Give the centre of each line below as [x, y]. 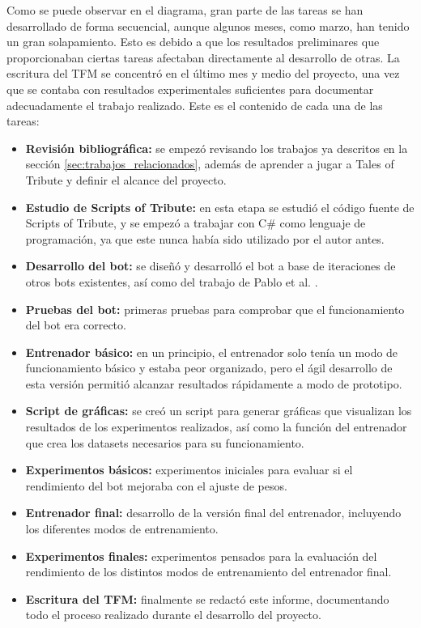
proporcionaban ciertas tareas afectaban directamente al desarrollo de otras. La [203, 57]
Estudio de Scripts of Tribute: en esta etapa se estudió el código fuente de [220, 207]
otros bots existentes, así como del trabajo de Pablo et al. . [172, 281]
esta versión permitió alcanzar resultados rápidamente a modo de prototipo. [214, 383]
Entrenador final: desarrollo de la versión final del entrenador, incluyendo [213, 513]
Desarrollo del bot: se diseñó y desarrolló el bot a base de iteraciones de [210, 266]
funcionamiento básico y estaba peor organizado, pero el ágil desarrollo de [209, 368]
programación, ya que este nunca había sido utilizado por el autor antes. [205, 238]
